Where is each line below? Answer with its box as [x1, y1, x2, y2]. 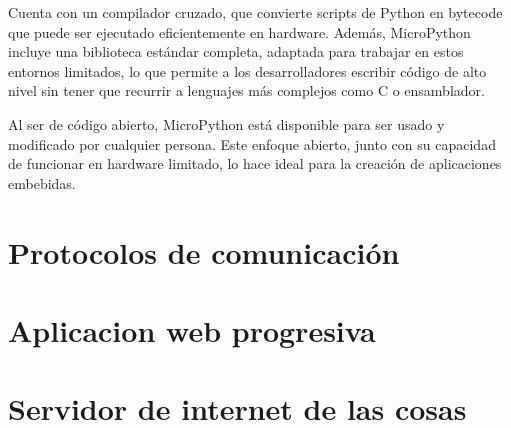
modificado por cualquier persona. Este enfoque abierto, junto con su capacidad [8, 133, 496, 154]
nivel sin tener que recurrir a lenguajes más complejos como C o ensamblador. [8, 80, 485, 101]
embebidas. [8, 172, 76, 193]
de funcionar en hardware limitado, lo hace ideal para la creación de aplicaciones [8, 153, 502, 174]
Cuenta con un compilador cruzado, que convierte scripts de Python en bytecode [8, 2, 503, 22]
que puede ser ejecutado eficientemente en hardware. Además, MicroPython [8, 21, 471, 42]
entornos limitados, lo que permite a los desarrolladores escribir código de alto [8, 60, 487, 81]
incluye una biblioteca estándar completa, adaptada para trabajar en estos [8, 41, 464, 62]
